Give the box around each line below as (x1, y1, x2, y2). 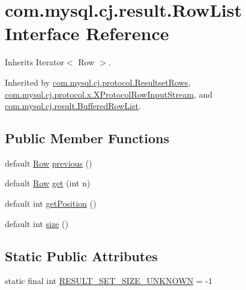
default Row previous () (5, 156, 92, 169)
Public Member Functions (5, 129, 169, 147)
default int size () (5, 217, 68, 229)
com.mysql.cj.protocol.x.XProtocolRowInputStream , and (5, 87, 212, 100)
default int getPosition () (5, 197, 97, 210)
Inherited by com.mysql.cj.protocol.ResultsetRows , (5, 75, 191, 88)
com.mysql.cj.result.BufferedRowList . (5, 99, 141, 112)
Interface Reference (5, 21, 169, 46)
